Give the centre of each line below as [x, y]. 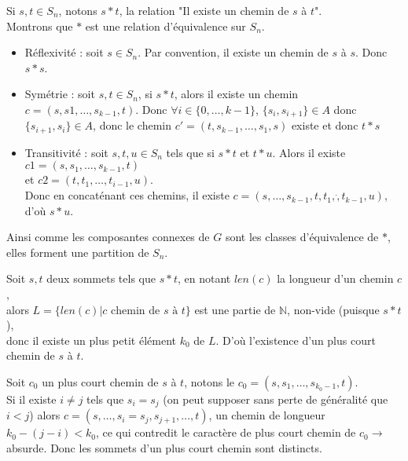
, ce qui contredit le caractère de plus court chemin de [226, 432]
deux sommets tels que [101, 278]
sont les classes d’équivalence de [302, 237]
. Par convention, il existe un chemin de [233, 52]
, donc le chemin [132, 125]
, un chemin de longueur [267, 415]
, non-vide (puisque [333, 309]
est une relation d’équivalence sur [165, 26]
